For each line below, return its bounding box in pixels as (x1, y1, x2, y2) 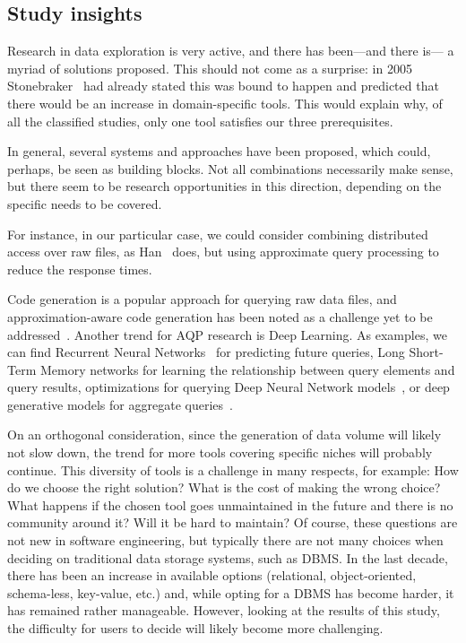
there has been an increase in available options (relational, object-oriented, (7, 566, 417, 585)
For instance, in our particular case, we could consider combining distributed (7, 224, 428, 243)
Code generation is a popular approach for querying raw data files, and (7, 290, 397, 308)
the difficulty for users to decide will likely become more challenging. (7, 619, 384, 638)
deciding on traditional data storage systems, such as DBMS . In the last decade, (7, 548, 448, 567)
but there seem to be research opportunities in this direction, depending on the (7, 177, 442, 196)
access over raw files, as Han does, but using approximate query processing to (7, 242, 439, 261)
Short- (409, 343, 444, 361)
